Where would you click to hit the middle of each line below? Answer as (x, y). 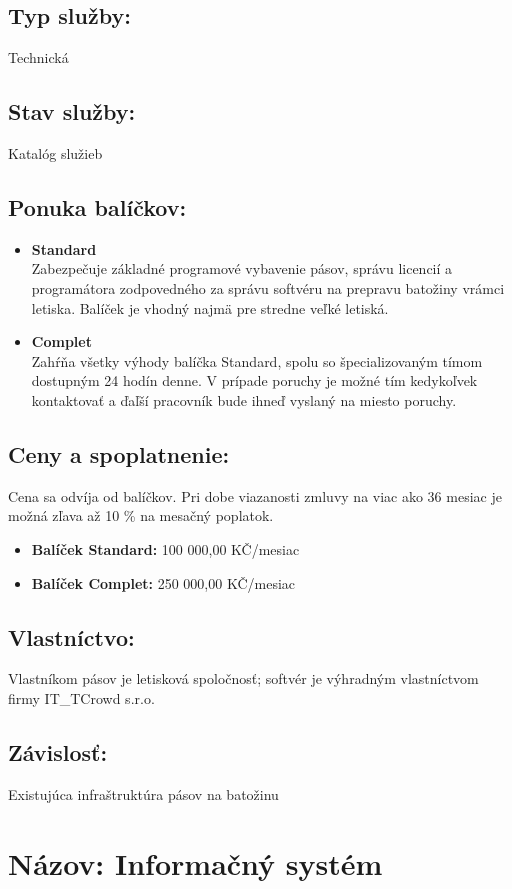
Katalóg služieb (55, 153)
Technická (38, 57)
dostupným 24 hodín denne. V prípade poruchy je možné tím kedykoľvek (254, 380)
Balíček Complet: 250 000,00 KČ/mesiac (163, 582)
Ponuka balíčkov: (97, 206)
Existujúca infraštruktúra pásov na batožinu (143, 793)
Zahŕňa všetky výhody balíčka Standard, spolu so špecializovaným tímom (257, 360)
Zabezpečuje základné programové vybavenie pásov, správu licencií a (242, 268)
